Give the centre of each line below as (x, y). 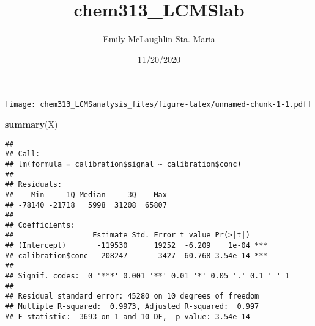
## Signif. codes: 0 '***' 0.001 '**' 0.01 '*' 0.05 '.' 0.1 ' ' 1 (147, 276)
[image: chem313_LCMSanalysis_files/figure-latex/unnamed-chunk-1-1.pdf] (158, 105)
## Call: (23, 154)
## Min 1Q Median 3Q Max (86, 194)
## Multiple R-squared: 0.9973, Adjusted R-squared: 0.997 (132, 307)
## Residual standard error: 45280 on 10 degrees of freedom (132, 296)
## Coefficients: (40, 225)
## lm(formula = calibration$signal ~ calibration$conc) (123, 164)
